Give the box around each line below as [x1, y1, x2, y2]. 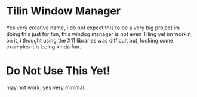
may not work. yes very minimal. [6, 84, 86, 91]
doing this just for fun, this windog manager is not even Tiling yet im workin [6, 30, 191, 37]
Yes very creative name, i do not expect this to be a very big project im [6, 24, 180, 31]
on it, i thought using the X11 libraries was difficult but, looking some [6, 37, 174, 44]
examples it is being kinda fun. [6, 43, 82, 50]
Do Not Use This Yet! [6, 64, 110, 78]
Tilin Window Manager [6, 4, 121, 18]
